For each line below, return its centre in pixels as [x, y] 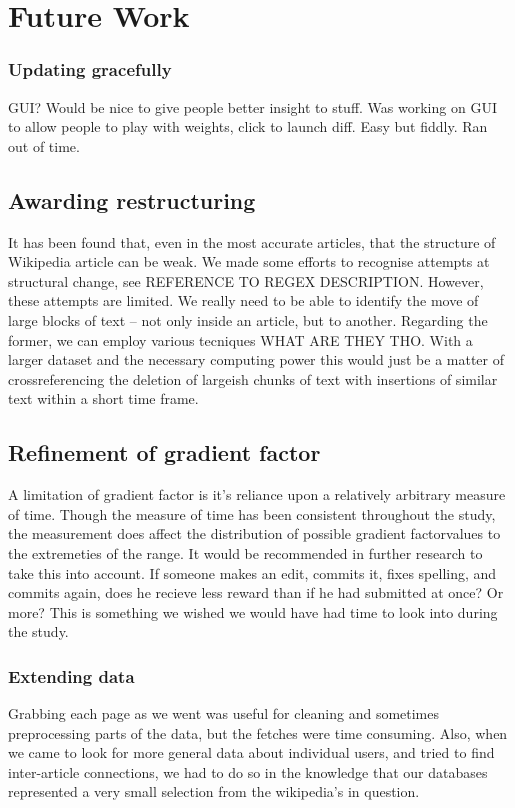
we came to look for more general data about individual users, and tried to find [251, 752]
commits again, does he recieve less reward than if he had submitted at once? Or [256, 592]
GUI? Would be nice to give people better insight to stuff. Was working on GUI [252, 106]
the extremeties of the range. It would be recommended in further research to [245, 552]
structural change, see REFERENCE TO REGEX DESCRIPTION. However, [246, 280]
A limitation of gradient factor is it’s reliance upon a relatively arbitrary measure [257, 494]
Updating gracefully [90, 69]
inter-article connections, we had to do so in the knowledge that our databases [248, 771]
